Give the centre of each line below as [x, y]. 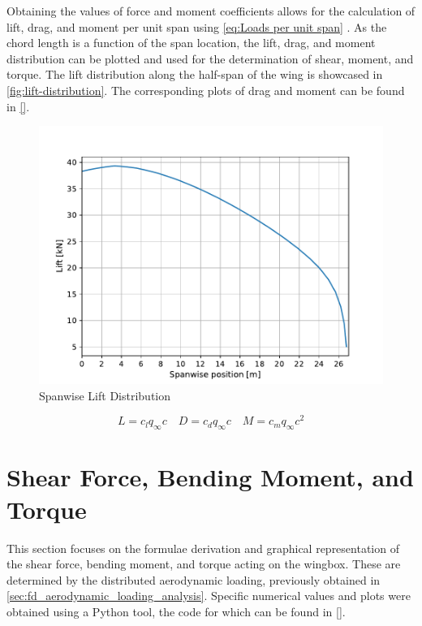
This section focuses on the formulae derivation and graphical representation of [203, 548]
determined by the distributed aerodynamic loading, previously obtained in [194, 579]
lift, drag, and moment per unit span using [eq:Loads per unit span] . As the [197, 26]
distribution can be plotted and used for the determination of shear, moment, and [210, 58]
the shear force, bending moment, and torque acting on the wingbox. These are [204, 564]
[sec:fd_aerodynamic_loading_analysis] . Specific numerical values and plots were [209, 596]
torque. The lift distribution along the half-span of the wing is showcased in [195, 74]
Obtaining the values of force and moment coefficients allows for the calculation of [211, 11]
